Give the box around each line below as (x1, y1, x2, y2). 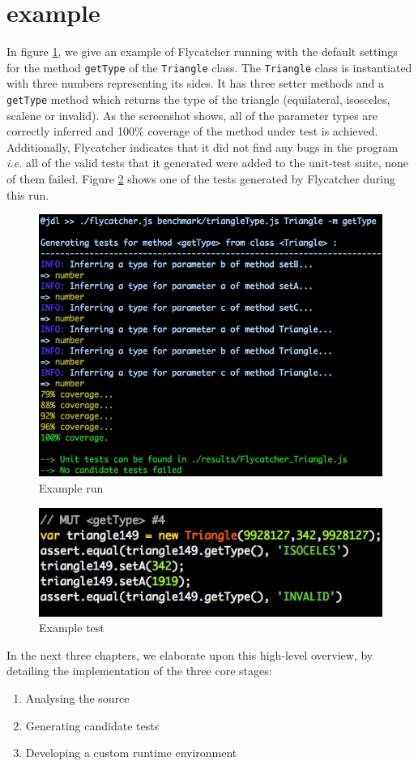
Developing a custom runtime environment (25, 744, 237, 761)
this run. (6, 186, 49, 203)
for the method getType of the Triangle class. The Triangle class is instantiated (6, 58, 412, 75)
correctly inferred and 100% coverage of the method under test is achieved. (6, 123, 378, 140)
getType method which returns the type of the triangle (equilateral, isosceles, (6, 90, 390, 107)
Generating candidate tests (25, 717, 160, 734)
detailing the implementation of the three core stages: (6, 662, 272, 679)
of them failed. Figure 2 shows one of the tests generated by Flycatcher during (6, 170, 395, 187)
